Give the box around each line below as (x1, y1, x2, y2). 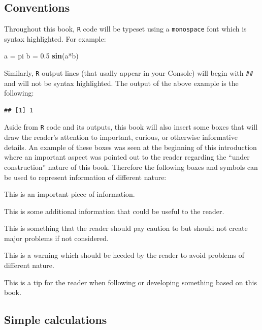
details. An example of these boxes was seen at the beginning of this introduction (4, 141, 257, 152)
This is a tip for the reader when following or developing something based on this (4, 277, 257, 287)
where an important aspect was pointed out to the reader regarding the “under (4, 152, 250, 162)
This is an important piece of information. (4, 189, 135, 199)
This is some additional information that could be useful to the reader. (4, 205, 224, 216)
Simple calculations (4, 312, 107, 327)
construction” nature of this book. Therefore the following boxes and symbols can (4, 161, 258, 172)
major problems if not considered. (4, 232, 109, 243)
